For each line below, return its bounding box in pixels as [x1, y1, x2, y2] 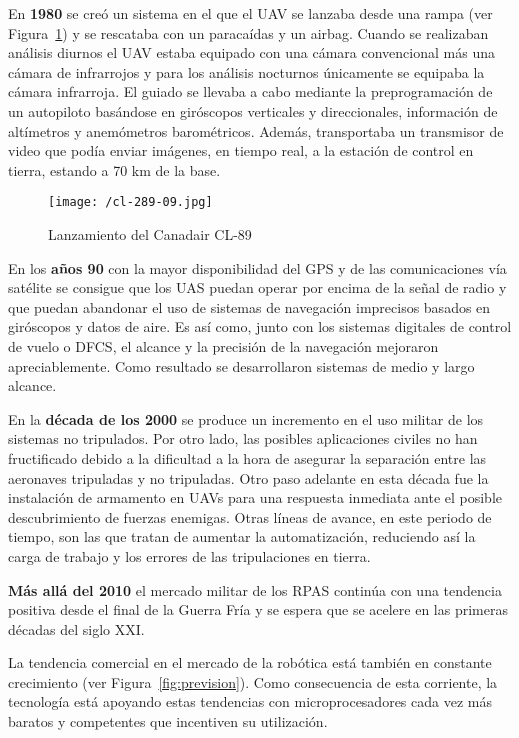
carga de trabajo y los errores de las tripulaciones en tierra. [8, 545, 371, 566]
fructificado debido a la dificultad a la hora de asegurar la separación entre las [8, 447, 487, 468]
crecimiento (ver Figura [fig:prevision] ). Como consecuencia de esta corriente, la [8, 671, 498, 692]
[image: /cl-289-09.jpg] [48, 195, 213, 210]
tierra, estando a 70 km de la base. [8, 159, 221, 180]
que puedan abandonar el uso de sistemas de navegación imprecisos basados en [8, 296, 491, 317]
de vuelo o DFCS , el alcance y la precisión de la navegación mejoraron [8, 335, 439, 356]
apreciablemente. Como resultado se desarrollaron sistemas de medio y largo [8, 355, 475, 376]
